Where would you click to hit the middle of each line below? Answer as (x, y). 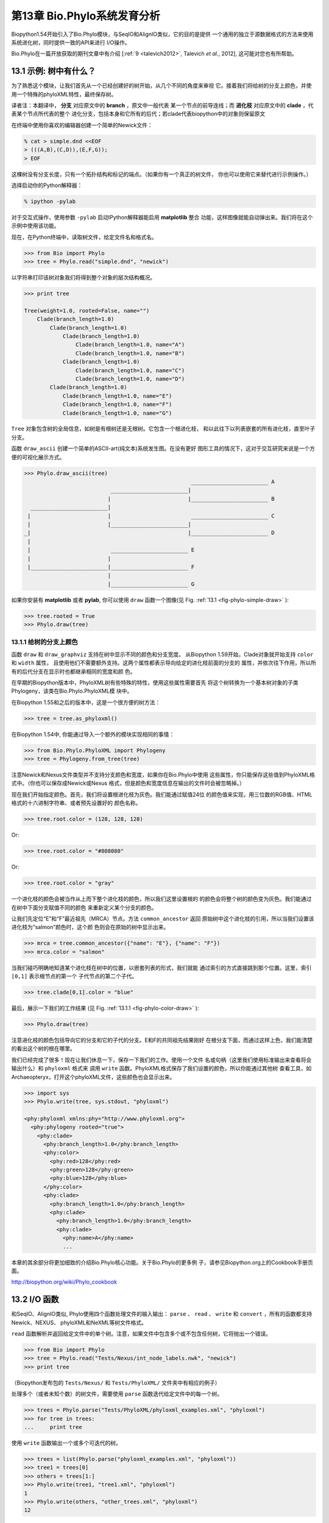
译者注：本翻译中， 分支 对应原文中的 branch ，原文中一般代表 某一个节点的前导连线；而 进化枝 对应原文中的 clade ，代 (162, 105)
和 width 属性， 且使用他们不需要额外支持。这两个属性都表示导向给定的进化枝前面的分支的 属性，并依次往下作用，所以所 (164, 663)
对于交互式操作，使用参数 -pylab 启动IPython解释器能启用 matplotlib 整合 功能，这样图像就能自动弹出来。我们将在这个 (162, 217)
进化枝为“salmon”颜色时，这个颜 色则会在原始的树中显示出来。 (90, 927)
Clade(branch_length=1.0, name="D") (130, 379)
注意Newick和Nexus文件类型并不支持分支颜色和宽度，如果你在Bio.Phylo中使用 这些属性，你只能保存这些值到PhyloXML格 (163, 775)
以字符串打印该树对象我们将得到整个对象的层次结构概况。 (83, 278)
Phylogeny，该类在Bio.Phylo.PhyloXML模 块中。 (72, 691)
